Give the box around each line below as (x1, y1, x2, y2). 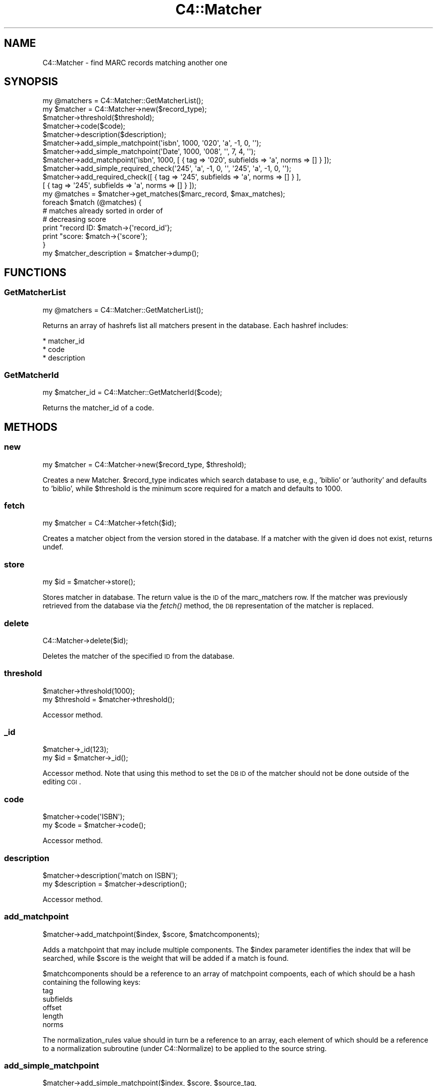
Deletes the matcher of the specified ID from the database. (42, 651, 234, 660)
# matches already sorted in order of (42, 206, 163, 215)
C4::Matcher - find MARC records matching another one (42, 58, 227, 67)
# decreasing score (42, 215, 106, 224)
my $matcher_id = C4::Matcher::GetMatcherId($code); (42, 388, 222, 397)
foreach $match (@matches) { (42, 198, 142, 207)
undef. (42, 543, 64, 551)
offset (42, 1003, 62, 1012)
